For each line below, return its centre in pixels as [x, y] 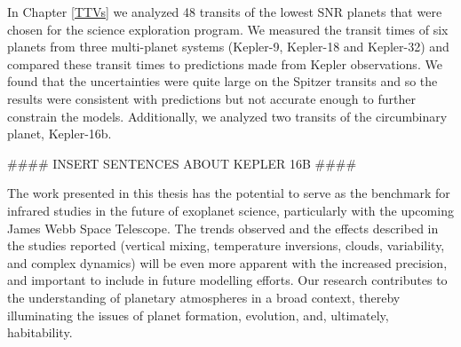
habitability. [40, 332]
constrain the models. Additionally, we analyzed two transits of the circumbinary [227, 116]
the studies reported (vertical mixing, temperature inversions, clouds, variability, [226, 245]
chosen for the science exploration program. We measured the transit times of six [228, 29]
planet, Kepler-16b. [60, 134]
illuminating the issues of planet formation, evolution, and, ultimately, [198, 315]
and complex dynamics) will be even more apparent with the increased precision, [227, 262]
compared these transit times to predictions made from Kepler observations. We [225, 63]
